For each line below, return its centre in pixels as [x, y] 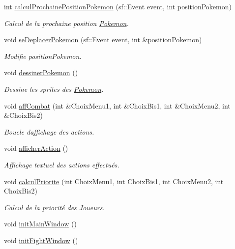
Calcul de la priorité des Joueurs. [54, 207]
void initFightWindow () [41, 240]
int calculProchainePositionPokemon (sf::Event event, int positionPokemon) [118, 6]
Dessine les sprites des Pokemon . [54, 89]
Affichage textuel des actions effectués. [62, 164]
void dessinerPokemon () [41, 72]
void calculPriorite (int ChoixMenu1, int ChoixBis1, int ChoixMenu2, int [114, 181]
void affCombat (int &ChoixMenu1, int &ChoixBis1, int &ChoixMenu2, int [117, 105]
